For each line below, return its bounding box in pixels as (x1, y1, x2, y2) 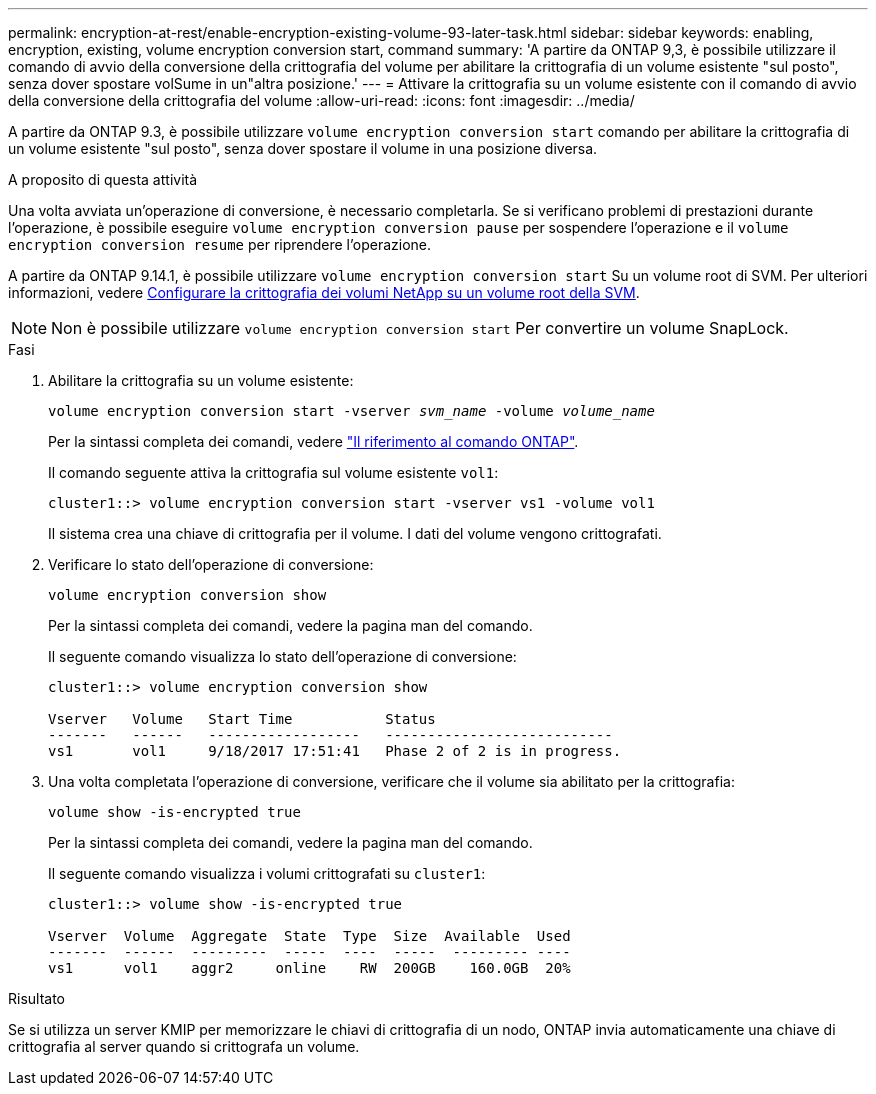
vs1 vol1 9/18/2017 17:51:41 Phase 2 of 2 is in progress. (48, 743, 622, 759)
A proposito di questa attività (8, 171, 198, 188)
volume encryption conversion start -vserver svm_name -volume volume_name (48, 403, 655, 419)
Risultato (8, 990, 66, 1007)
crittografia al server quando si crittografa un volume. (8, 1038, 360, 1055)
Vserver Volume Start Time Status (48, 711, 436, 727)
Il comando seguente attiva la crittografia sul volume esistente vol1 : (48, 464, 499, 481)
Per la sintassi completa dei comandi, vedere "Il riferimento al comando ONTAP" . (48, 433, 579, 450)
